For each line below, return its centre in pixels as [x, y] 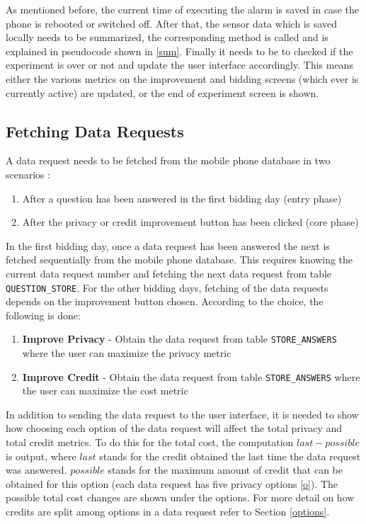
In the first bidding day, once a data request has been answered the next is [168, 245]
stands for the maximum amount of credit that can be [225, 470]
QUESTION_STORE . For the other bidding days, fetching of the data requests [167, 287]
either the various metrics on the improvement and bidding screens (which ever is [182, 78]
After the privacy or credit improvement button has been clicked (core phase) [190, 222]
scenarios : [28, 174]
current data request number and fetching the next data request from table [169, 273]
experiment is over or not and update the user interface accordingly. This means [179, 65]
